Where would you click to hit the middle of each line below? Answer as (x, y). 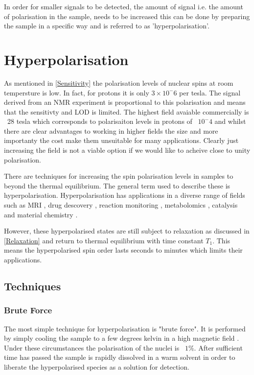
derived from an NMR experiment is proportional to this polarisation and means (125, 102)
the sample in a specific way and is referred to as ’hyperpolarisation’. (107, 26)
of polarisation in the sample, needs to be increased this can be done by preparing (127, 16)
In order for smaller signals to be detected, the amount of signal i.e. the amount (124, 6)
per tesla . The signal (210, 92)
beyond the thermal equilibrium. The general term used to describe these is (117, 185)
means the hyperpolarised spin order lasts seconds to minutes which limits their (123, 250)
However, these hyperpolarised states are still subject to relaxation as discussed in (127, 231)
